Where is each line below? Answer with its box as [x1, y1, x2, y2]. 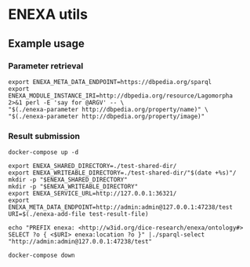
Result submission [8, 130, 81, 141]
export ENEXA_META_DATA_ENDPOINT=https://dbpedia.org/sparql [8, 78, 212, 86]
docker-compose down [8, 251, 76, 260]
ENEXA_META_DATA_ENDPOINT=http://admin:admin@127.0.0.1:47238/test [8, 203, 234, 211]
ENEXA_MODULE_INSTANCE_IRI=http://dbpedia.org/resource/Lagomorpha [8, 92, 234, 100]
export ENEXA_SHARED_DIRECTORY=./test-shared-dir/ [8, 163, 177, 170]
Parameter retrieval [8, 60, 84, 71]
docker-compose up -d [8, 148, 79, 156]
